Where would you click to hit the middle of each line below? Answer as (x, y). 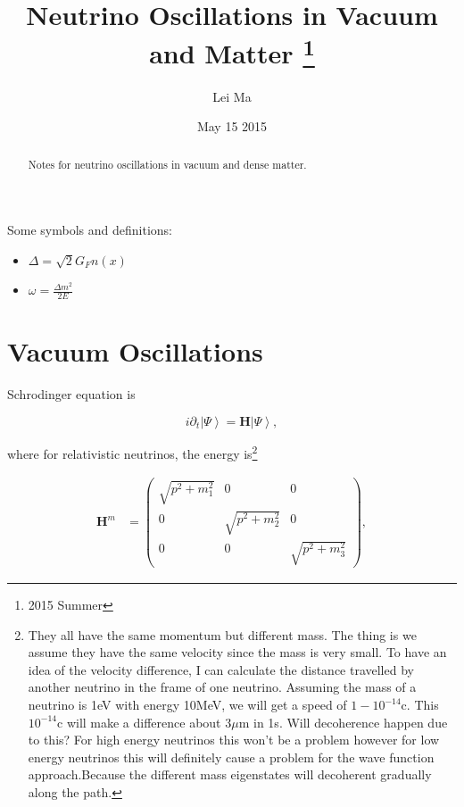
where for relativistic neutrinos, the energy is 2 (133, 452)
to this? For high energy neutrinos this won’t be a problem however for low (234, 740)
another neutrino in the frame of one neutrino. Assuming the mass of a (222, 687)
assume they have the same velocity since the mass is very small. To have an (237, 652)
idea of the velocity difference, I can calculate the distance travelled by (221, 669)
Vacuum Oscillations (135, 351)
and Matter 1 (232, 51)
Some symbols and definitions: (90, 230)
